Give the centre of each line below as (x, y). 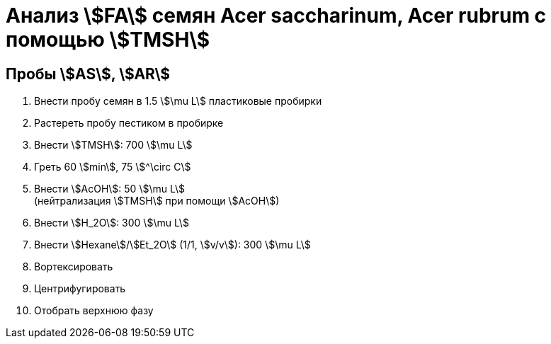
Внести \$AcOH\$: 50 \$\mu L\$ (109, 189)
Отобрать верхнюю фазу (94, 311)
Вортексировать (74, 267)
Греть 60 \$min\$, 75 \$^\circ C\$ (113, 167)
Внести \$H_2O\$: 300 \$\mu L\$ (112, 223)
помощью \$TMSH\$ (108, 40)
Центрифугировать (80, 289)
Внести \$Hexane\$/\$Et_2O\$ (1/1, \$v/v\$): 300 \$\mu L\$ (172, 245)
